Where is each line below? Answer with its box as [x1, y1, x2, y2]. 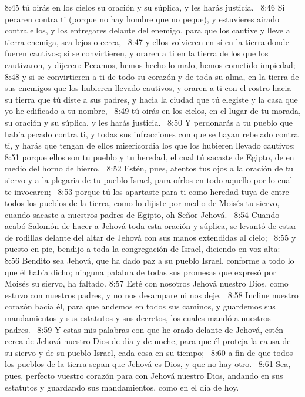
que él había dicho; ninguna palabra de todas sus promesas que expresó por [5, 265, 276, 278]
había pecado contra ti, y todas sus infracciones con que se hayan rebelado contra [5, 127, 299, 140]
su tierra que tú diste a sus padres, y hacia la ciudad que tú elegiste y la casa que [5, 93, 298, 105]
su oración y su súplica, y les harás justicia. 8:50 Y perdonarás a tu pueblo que [5, 116, 293, 128]
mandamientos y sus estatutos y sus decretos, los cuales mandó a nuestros [5, 312, 271, 324]
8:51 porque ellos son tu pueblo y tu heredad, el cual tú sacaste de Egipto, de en [5, 150, 294, 163]
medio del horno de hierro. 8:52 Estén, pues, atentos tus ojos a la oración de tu [5, 162, 294, 174]
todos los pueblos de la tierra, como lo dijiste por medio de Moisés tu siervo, [5, 197, 280, 209]
